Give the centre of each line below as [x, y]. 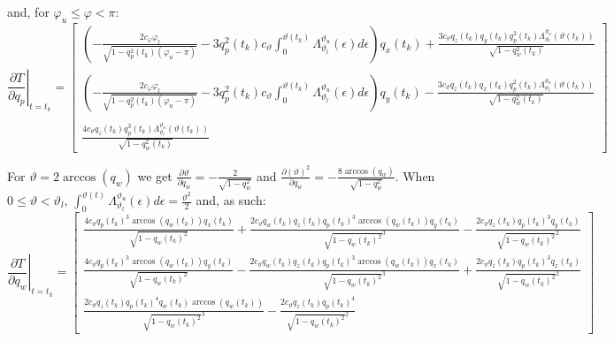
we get [155, 175]
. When [415, 175]
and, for [28, 11]
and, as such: [231, 200]
